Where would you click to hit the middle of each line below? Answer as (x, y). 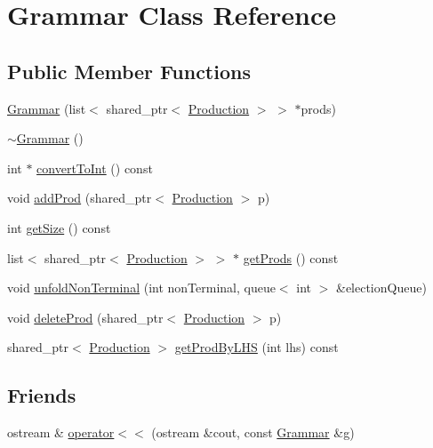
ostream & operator (61, 432)
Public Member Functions (129, 71)
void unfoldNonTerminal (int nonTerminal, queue (141, 288)
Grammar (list (47, 108)
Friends (42, 395)
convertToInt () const (95, 168)
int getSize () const (59, 227)
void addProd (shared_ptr (80, 198)
